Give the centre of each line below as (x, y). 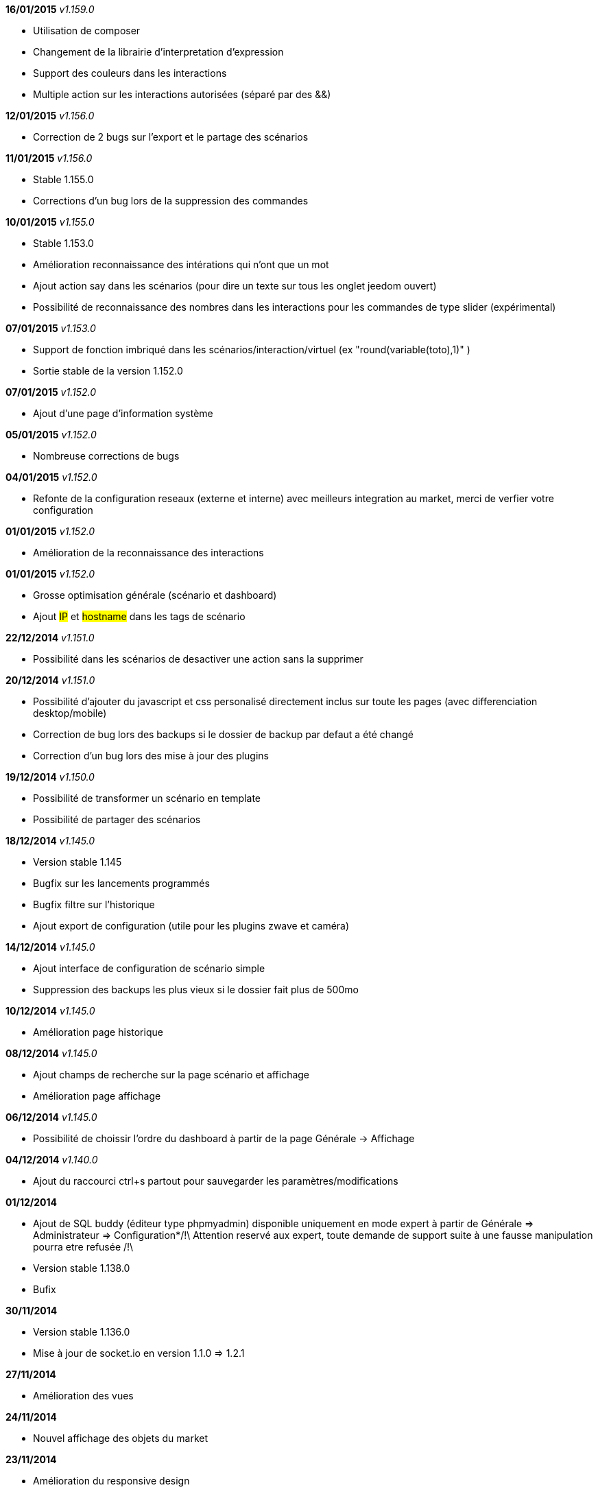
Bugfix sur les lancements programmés (121, 883)
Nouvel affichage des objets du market (121, 1438)
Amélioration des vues (83, 1396)
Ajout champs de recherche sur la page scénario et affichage (171, 1075)
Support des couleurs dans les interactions (130, 73)
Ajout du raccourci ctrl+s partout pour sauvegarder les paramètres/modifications (216, 1181)
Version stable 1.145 (77, 862)
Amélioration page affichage (97, 1096)
